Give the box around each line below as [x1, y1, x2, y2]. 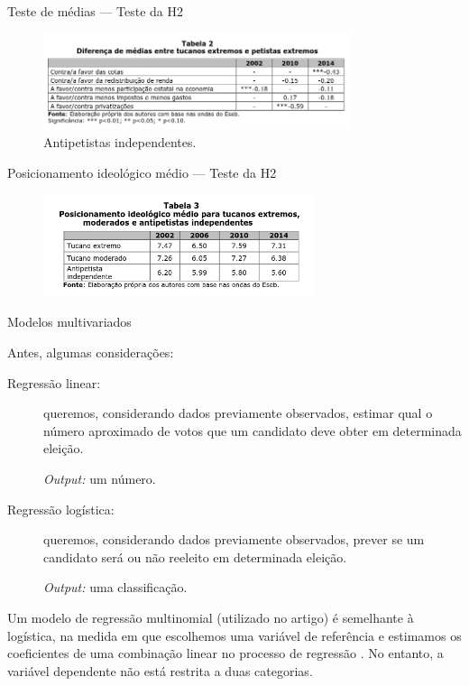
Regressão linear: [7, 373, 101, 392]
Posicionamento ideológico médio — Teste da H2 [7, 162, 277, 181]
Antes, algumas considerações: [7, 343, 174, 362]
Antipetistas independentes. [43, 132, 197, 151]
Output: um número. [43, 469, 156, 488]
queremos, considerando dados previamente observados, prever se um [43, 530, 425, 549]
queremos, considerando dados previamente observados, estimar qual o [43, 403, 433, 422]
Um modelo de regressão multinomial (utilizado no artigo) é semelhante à [7, 608, 414, 627]
